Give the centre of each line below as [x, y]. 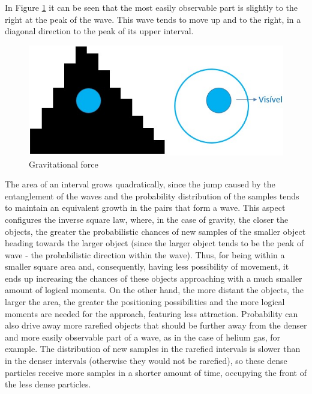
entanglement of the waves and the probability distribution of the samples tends [152, 195]
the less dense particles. [48, 384]
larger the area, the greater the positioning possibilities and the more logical [145, 302]
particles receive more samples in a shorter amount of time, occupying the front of [156, 372]
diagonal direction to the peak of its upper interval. [99, 31]
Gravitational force [64, 164]
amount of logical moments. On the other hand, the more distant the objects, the [154, 290]
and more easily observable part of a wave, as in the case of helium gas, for [142, 337]
